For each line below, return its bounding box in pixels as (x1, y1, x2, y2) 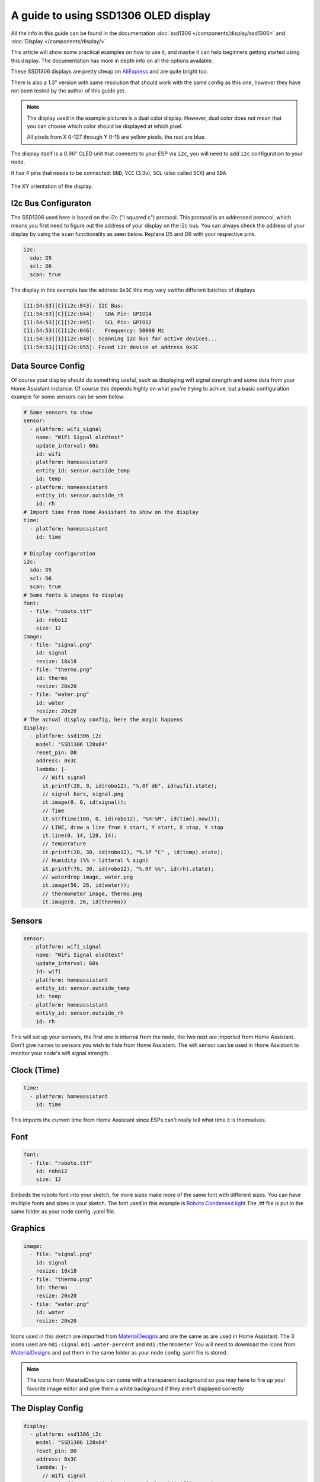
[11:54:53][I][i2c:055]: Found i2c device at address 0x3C (23, 344, 199, 350)
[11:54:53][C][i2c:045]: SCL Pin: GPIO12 (23, 319, 152, 325)
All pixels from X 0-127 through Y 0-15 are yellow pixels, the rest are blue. (27, 133, 207, 140)
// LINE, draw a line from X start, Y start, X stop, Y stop (42, 824, 224, 831)
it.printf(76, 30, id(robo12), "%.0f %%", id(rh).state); (42, 865, 215, 872)
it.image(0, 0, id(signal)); (42, 799, 127, 806)
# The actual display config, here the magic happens (23, 716, 183, 723)
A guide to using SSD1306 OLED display (11, 9, 211, 22)
